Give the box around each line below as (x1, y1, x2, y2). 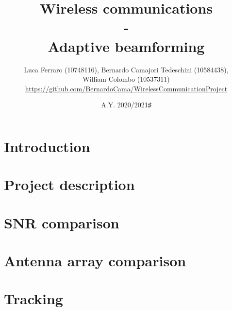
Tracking (4, 289, 63, 309)
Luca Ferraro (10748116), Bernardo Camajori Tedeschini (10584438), (24, 64, 229, 74)
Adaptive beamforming (48, 36, 205, 56)
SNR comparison (4, 212, 119, 232)
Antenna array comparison (4, 251, 186, 270)
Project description (4, 174, 135, 194)
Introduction (4, 136, 90, 156)
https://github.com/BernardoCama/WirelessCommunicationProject (25, 83, 228, 93)
